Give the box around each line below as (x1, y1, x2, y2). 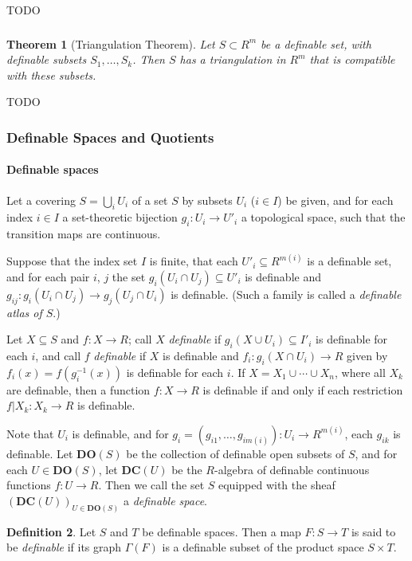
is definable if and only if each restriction (202, 381, 403, 398)
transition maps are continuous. (6, 226, 161, 242)
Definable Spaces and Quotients (6, 127, 214, 147)
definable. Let (6, 445, 73, 461)
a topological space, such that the (241, 209, 406, 226)
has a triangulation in (179, 51, 286, 68)
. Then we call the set (98, 477, 205, 493)
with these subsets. (6, 66, 96, 83)
